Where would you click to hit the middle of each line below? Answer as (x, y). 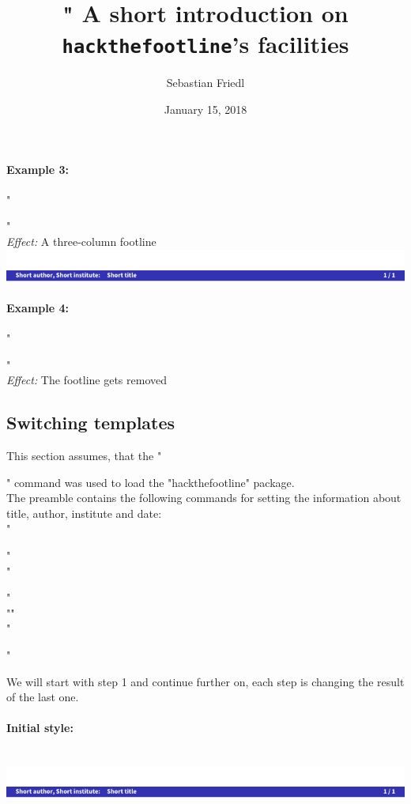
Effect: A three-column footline (81, 242)
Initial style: (40, 728)
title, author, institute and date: (84, 513)
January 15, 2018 (205, 109)
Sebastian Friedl (205, 83)
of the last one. (43, 697)
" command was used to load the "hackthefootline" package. (151, 482)
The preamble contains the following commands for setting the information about (204, 498)
